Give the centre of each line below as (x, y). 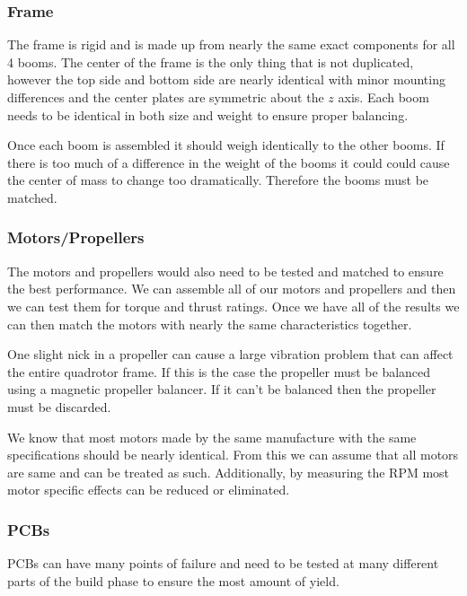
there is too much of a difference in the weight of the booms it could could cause (229, 162)
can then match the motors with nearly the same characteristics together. (210, 324)
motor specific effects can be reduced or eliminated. (149, 490)
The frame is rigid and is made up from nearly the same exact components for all (231, 44)
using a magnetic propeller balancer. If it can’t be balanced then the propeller (222, 389)
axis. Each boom (383, 97)
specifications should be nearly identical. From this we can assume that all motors (233, 455)
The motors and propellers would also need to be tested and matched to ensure (225, 271)
